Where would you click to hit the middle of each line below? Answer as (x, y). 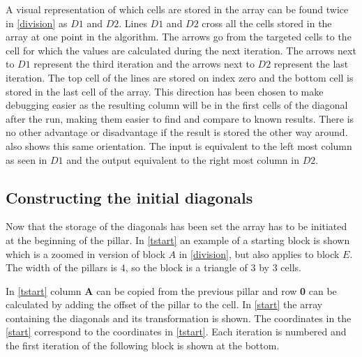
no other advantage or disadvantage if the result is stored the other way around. (177, 132)
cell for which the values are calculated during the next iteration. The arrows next (181, 50)
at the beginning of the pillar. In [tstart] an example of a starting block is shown (178, 240)
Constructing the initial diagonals (129, 197)
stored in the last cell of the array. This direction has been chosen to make (165, 91)
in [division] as (37, 23)
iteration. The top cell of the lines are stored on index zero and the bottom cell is (180, 77)
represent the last (311, 64)
